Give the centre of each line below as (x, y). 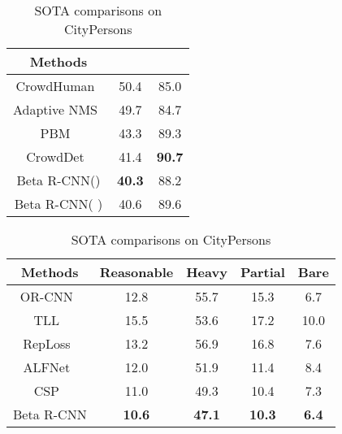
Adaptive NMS (56, 109)
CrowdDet (55, 156)
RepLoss (47, 343)
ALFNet (47, 367)
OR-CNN (46, 296)
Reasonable (136, 272)
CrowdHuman (55, 86)
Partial (262, 272)
